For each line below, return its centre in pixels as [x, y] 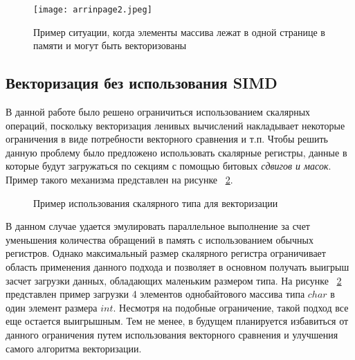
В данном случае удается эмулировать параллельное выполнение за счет [158, 226]
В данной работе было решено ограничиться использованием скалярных [158, 112]
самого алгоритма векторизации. [74, 348]
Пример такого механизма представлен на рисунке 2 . [119, 180]
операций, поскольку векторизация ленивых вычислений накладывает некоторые [175, 125]
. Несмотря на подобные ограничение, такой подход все [231, 307]
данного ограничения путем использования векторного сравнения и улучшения [172, 334]
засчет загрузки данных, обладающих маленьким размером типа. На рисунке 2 [174, 280]
